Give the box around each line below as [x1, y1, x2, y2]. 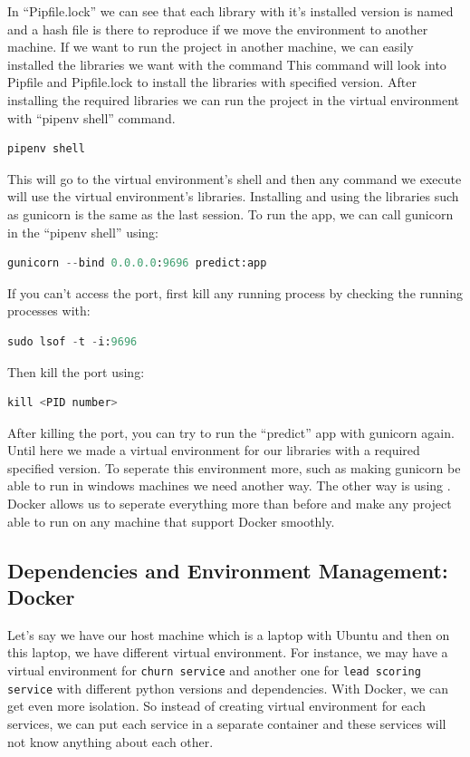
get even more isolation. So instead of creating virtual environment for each [7, 696, 426, 715]
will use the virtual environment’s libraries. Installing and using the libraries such [7, 187, 459, 206]
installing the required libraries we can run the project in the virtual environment [7, 90, 460, 109]
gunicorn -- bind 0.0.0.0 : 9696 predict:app [7, 257, 267, 270]
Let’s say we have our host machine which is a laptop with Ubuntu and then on [7, 625, 450, 644]
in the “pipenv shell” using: [7, 222, 159, 241]
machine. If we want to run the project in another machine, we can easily [7, 37, 414, 56]
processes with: [7, 301, 91, 320]
